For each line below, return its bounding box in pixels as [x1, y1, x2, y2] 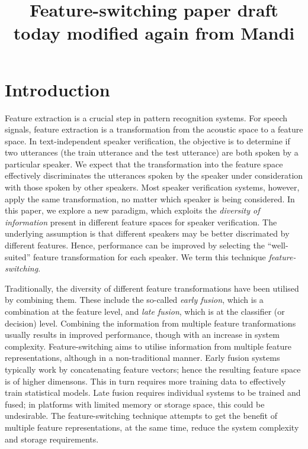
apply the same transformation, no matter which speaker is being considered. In [5, 192, 295, 205]
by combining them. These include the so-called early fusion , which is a [5, 293, 264, 306]
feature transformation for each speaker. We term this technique [33, 250, 266, 263]
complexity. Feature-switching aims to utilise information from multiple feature [5, 340, 291, 352]
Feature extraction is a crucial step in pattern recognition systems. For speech [5, 111, 288, 124]
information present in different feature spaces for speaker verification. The [5, 215, 277, 228]
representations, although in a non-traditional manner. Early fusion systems [5, 351, 280, 364]
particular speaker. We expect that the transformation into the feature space [5, 157, 283, 170]
